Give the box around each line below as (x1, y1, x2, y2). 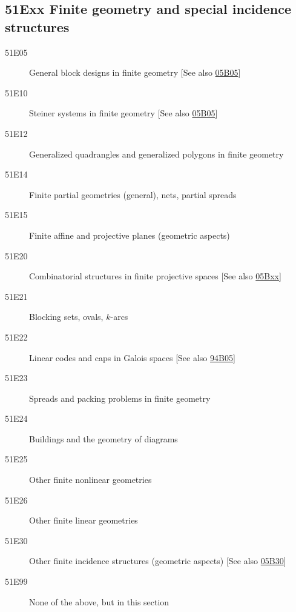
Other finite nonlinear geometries (29, 473, 152, 486)
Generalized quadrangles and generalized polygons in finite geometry (29, 147, 284, 160)
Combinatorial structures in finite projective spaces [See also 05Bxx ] (29, 270, 281, 282)
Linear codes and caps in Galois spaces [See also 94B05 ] (29, 351, 235, 364)
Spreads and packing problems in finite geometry (29, 391, 211, 404)
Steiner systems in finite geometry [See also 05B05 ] (29, 107, 218, 119)
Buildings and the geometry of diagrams (29, 432, 178, 445)
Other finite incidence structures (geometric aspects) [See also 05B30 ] (29, 554, 286, 567)
